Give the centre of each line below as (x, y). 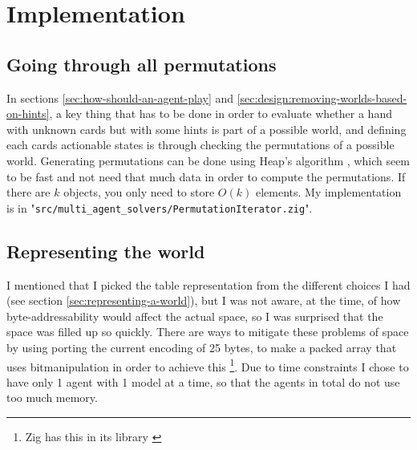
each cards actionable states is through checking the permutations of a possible (200, 145)
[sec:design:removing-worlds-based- (322, 97)
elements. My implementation (328, 192)
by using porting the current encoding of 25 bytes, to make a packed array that (202, 347)
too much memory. (52, 397)
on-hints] (28, 114)
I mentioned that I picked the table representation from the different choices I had (208, 284)
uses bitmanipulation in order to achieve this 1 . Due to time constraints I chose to (208, 365)
